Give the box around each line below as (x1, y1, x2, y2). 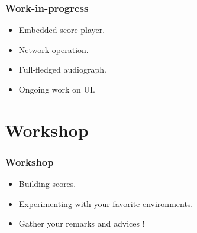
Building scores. (18, 178, 76, 190)
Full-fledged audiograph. (18, 63, 106, 76)
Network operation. (18, 43, 89, 55)
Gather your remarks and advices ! (18, 217, 145, 229)
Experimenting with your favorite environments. (18, 197, 193, 209)
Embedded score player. (18, 24, 105, 36)
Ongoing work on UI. (18, 83, 95, 95)
